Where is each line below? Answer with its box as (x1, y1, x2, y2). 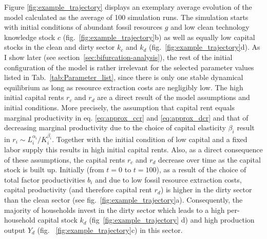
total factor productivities (4, 174, 85, 185)
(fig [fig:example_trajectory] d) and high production (89, 214, 255, 225)
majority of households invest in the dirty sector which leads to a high (4, 204, 225, 215)
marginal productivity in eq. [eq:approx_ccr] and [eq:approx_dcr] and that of (4, 112, 249, 123)
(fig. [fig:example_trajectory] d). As (149, 42, 260, 52)
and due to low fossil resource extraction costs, (95, 174, 242, 185)
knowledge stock (4, 31, 55, 42)
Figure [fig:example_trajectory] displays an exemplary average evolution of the (4, 2, 252, 12)
